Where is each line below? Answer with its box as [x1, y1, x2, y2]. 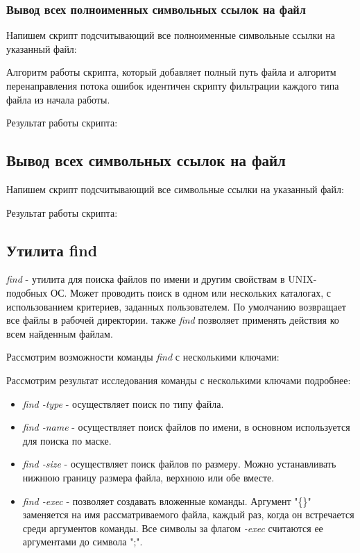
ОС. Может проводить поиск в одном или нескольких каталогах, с [50, 285, 331, 299]
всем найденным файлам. [6, 326, 113, 340]
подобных [6, 285, 48, 299]
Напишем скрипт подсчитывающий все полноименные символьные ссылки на [6, 28, 336, 42]
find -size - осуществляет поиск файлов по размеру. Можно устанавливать [22, 456, 336, 471]
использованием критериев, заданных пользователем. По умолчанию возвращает [6, 299, 346, 313]
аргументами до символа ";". [22, 534, 143, 549]
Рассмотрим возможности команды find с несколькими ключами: [6, 349, 280, 364]
